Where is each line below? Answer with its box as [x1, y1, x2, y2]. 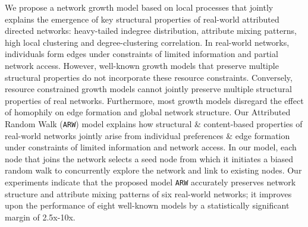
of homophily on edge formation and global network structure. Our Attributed [5, 106, 291, 118]
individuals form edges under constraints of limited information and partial [5, 48, 278, 60]
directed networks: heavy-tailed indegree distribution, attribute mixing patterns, [5, 24, 297, 37]
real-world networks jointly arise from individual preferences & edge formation [5, 129, 290, 141]
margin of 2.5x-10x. [5, 210, 76, 223]
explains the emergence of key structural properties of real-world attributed [5, 12, 279, 25]
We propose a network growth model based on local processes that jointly [5, 1, 274, 13]
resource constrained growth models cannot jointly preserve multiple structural [5, 83, 292, 95]
